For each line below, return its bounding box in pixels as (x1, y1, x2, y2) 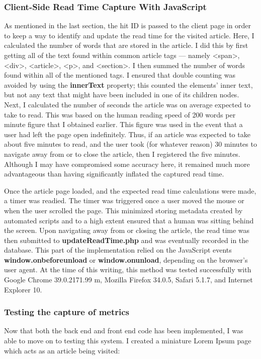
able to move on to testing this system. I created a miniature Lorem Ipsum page (4, 335, 251, 346)
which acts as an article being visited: (4, 345, 120, 355)
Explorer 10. (4, 284, 42, 294)
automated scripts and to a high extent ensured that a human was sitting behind (4, 215, 254, 225)
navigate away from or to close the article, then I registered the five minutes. (4, 148, 240, 159)
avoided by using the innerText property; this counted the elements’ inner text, (4, 79, 253, 90)
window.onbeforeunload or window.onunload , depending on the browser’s (4, 254, 248, 265)
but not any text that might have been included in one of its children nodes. (4, 89, 239, 100)
